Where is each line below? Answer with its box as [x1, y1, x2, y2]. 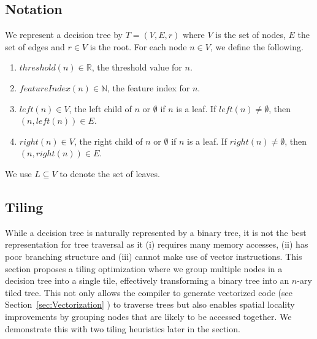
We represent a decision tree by [5, 28, 123, 41]
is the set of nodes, [215, 28, 286, 41]
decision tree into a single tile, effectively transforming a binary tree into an [5, 274, 289, 287]
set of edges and [5, 40, 65, 53]
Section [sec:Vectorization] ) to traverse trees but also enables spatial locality [5, 298, 295, 311]
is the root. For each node [90, 40, 187, 53]
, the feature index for [107, 81, 190, 94]
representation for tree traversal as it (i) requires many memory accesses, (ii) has [5, 238, 308, 251]
